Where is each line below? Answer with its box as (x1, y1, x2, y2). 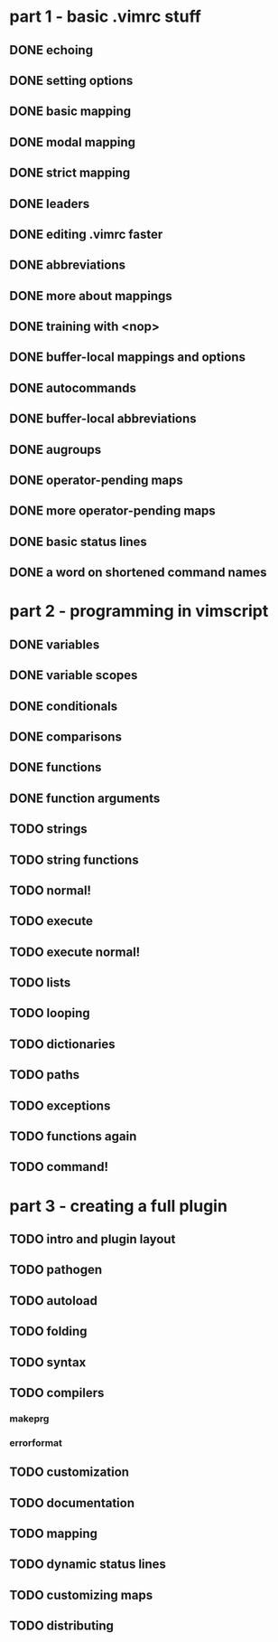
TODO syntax (9, 1354, 87, 1370)
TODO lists (9, 975, 71, 991)
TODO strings (9, 821, 88, 837)
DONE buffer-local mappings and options (9, 350, 246, 365)
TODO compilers (9, 1385, 105, 1401)
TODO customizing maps (9, 1587, 153, 1602)
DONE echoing (9, 42, 93, 58)
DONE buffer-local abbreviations (9, 411, 197, 427)
